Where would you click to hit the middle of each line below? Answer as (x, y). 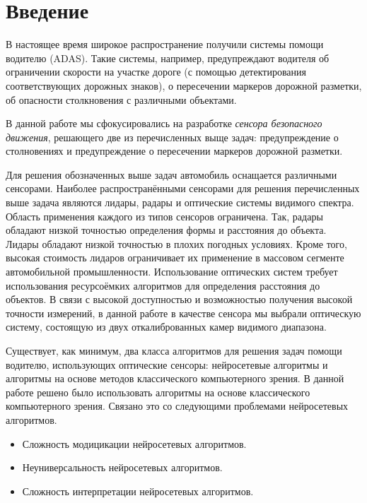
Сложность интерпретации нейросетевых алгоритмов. (138, 491)
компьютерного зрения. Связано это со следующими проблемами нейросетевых (177, 406)
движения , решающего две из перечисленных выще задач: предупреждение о (172, 137)
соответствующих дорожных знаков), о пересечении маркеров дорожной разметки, (184, 85)
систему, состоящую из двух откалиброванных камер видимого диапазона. (166, 327)
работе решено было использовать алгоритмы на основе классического (158, 392)
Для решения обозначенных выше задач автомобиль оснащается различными (171, 174)
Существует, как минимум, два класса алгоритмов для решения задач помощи (174, 350)
